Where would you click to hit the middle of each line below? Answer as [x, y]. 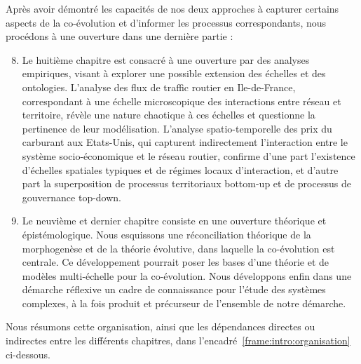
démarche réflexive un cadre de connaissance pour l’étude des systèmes [174, 289]
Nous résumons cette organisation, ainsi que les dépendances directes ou [161, 326]
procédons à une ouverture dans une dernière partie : [120, 36]
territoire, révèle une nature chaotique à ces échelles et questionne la [169, 115]
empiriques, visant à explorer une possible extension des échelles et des [174, 73]
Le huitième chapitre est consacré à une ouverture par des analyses [166, 59]
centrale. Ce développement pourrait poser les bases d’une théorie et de [175, 262]
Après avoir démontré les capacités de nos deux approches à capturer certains [172, 8]
